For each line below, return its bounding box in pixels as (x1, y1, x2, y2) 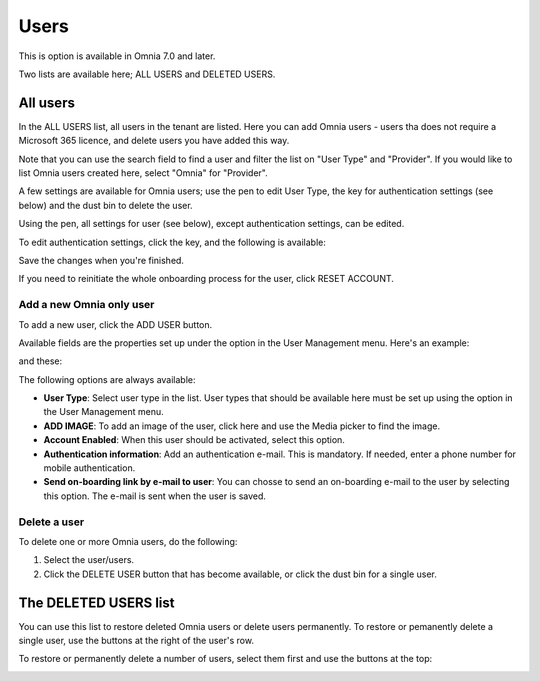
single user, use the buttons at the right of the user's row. (18, 635, 255, 647)
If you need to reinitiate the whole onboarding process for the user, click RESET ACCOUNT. (18, 273, 395, 285)
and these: (18, 355, 63, 367)
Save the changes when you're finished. (18, 254, 185, 266)
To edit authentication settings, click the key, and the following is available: (18, 236, 327, 248)
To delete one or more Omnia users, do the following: (18, 535, 238, 547)
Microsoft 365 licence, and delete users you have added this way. (18, 135, 290, 147)
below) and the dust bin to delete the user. (18, 199, 194, 211)
